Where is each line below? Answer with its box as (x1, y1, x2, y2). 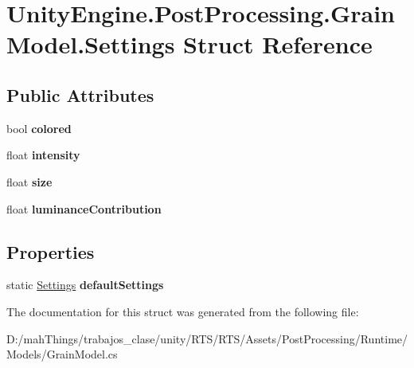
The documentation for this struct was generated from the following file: (6, 303, 359, 319)
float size (6, 173, 53, 190)
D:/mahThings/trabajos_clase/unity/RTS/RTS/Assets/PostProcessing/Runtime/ (6, 330, 408, 346)
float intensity (6, 147, 80, 163)
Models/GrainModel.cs (6, 346, 118, 362)
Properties (6, 239, 95, 264)
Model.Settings (6, 28, 175, 61)
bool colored (6, 119, 72, 136)
